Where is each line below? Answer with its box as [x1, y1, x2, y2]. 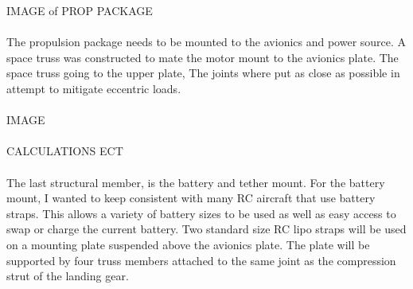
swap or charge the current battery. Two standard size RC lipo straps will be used [6, 221, 407, 237]
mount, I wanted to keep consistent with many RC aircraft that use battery [6, 189, 376, 206]
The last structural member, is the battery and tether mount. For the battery [6, 174, 385, 190]
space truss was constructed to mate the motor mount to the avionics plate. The [6, 49, 399, 65]
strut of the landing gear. [6, 268, 129, 284]
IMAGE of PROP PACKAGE [6, 2, 153, 18]
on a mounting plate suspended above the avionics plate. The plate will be [6, 236, 370, 252]
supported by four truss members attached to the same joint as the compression [6, 252, 396, 268]
